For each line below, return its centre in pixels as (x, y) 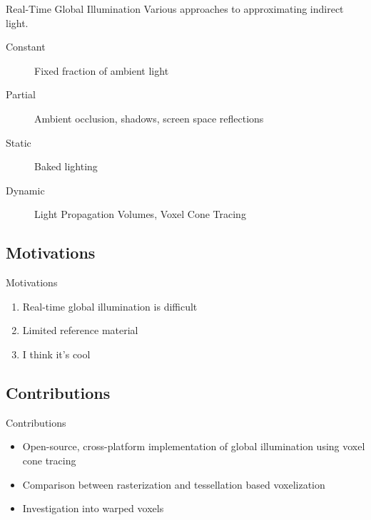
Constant (26, 47)
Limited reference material (80, 330)
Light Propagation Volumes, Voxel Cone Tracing (140, 214)
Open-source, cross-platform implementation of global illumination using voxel (194, 446)
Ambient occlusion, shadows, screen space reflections (149, 118)
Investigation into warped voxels (93, 508)
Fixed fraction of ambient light (102, 70)
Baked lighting (66, 166)
